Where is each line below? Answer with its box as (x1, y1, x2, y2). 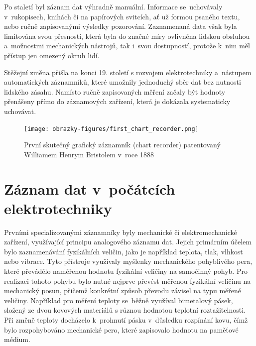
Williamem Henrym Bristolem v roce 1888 (24, 149, 154, 159)
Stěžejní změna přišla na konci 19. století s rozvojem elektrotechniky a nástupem (4, 67, 252, 77)
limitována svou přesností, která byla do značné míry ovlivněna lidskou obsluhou (4, 30, 250, 41)
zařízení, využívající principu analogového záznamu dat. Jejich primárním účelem (4, 236, 252, 247)
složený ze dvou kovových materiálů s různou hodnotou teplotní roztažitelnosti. (4, 305, 246, 315)
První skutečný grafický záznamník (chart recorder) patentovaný (24, 139, 221, 150)
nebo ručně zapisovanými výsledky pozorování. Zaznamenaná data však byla (4, 21, 237, 31)
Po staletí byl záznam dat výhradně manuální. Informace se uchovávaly (4, 1, 223, 11)
